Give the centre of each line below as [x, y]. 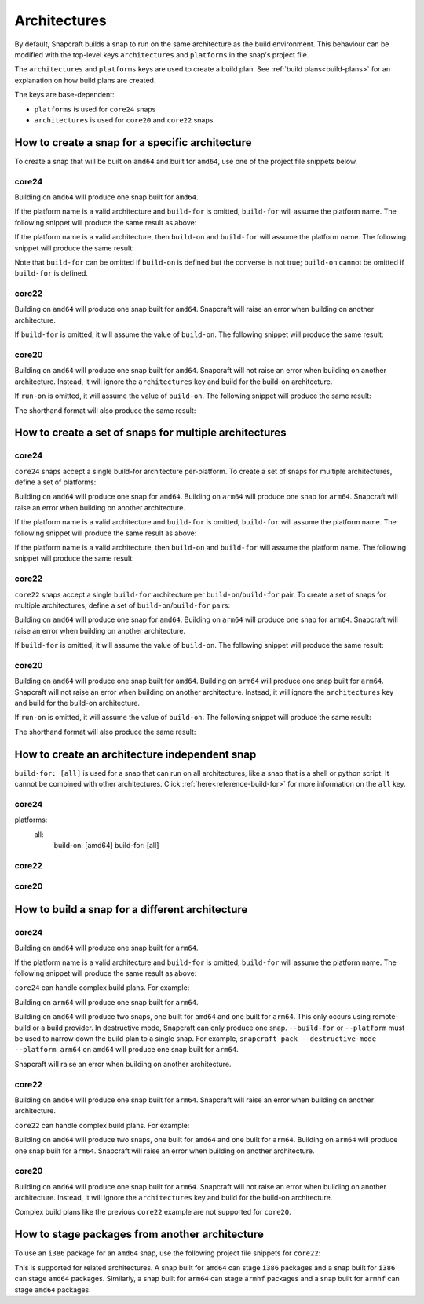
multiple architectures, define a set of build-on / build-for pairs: [122, 605]
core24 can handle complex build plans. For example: [102, 988]
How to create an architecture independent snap [135, 754]
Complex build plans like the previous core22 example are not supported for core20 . [153, 1212]
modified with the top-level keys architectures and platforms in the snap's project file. [162, 54]
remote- [385, 1017]
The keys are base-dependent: [64, 95]
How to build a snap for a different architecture [131, 910]
